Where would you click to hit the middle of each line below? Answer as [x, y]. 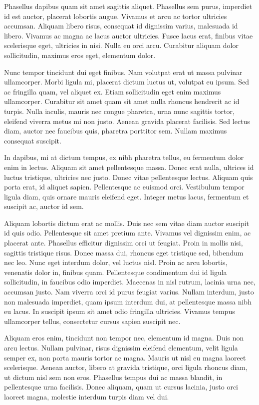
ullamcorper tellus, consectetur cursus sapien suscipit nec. [92, 321]
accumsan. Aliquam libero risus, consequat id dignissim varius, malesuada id [121, 26]
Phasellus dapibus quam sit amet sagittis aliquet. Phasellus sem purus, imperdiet [128, 6]
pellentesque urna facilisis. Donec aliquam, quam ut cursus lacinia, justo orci [121, 387]
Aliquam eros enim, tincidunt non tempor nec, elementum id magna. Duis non [124, 338]
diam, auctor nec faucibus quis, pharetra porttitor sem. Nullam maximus [116, 131]
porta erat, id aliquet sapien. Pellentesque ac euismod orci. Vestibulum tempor [124, 187]
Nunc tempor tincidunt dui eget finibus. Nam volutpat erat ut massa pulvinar [123, 72]
